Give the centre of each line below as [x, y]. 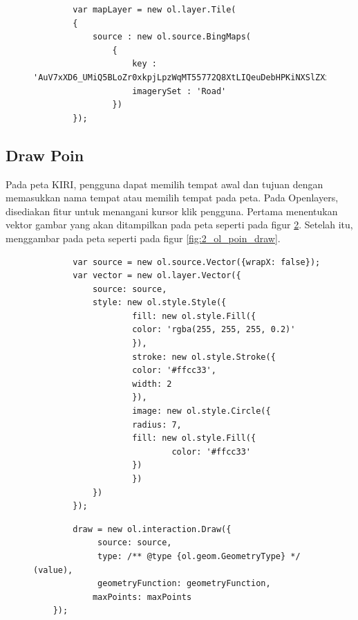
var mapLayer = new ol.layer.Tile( [154, 10]
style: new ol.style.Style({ [159, 303]
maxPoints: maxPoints [142, 597]
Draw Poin [45, 155]
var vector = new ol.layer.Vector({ [157, 276]
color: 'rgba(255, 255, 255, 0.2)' [214, 330]
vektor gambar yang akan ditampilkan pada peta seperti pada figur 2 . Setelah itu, [179, 225]
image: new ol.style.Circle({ [201, 411]
